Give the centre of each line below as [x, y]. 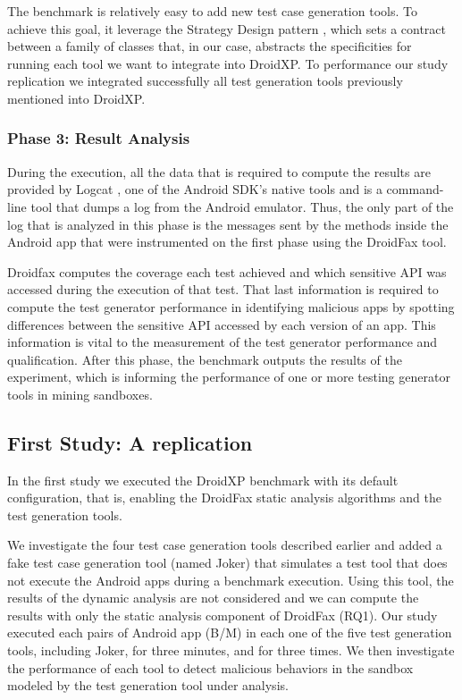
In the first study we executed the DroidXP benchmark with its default [203, 480]
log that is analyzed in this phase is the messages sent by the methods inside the [228, 224]
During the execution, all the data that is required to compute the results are [219, 171]
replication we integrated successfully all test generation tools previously [205, 81]
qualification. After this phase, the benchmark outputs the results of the [205, 359]
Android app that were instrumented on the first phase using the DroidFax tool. [227, 242]
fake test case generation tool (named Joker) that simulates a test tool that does [227, 563]
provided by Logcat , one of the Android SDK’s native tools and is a [195, 189]
